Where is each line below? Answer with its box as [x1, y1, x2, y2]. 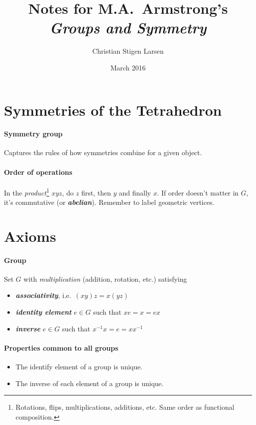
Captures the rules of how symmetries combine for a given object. [4, 147, 202, 158]
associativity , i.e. [15, 290, 71, 300]
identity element [15, 307, 72, 317]
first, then [81, 187, 111, 197]
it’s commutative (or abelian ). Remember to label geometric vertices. [4, 197, 215, 207]
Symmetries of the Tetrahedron [4, 99, 222, 120]
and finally [119, 187, 151, 197]
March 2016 [110, 62, 146, 72]
